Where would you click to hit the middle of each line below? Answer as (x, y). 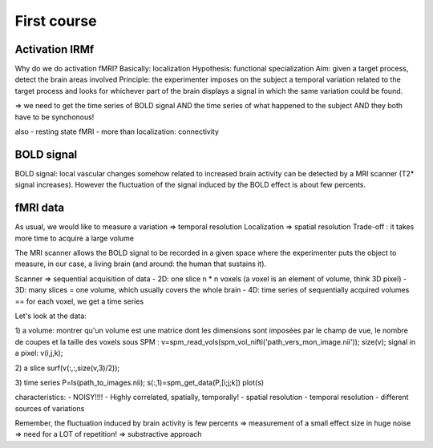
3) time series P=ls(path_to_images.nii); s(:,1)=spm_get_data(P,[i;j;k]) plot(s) (140, 382)
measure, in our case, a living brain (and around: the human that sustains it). (141, 264)
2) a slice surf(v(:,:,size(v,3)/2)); (67, 368)
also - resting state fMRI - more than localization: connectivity (117, 131)
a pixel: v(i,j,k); (39, 353)
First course (56, 21)
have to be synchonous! (55, 117)
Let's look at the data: (51, 316)
